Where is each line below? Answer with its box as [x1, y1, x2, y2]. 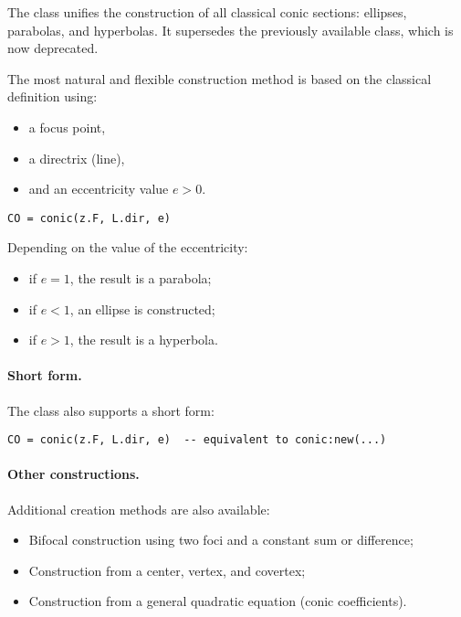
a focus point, [28, 117, 106, 136]
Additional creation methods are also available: [7, 499, 270, 518]
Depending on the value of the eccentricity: [7, 238, 248, 257]
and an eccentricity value [28, 179, 169, 198]
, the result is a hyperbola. [69, 330, 218, 349]
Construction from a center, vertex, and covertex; [28, 560, 306, 580]
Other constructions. [7, 464, 140, 484]
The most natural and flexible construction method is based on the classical [7, 69, 432, 88]
